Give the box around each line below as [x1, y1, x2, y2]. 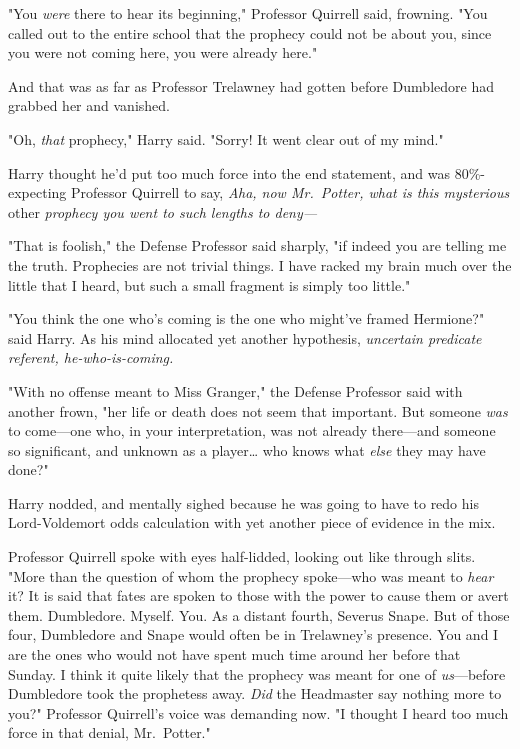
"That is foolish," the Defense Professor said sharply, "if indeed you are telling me [8, 235, 507, 256]
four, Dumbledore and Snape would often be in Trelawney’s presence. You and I [8, 624, 499, 645]
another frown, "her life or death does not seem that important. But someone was [8, 400, 508, 421]
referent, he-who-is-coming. [8, 347, 174, 368]
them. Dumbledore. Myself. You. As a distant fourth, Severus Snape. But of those [8, 604, 510, 625]
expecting [8, 182, 67, 203]
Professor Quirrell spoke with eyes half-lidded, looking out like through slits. [8, 546, 476, 567]
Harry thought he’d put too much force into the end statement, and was [8, 162, 451, 183]
